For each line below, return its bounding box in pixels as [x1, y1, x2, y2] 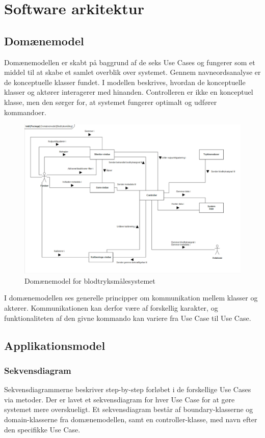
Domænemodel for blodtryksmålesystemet [24, 275, 155, 286]
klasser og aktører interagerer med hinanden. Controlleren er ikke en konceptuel [4, 87, 253, 97]
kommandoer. [4, 106, 46, 117]
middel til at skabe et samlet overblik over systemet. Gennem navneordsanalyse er [4, 67, 261, 77]
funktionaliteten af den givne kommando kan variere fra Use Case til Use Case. [4, 312, 251, 323]
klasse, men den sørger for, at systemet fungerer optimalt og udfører [4, 96, 217, 107]
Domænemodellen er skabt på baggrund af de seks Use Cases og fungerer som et [4, 57, 255, 67]
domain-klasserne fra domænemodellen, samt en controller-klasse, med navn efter [4, 414, 257, 425]
